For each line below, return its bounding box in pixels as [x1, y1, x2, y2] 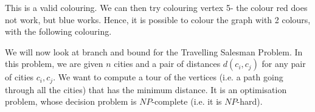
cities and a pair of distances [114, 57, 221, 70]
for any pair [261, 57, 306, 70]
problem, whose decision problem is [5, 95, 137, 108]
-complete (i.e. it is [151, 95, 222, 108]
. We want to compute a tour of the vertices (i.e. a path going [53, 71, 283, 83]
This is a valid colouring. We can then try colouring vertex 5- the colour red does [5, 1, 308, 13]
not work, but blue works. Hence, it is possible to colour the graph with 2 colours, [5, 13, 311, 26]
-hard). [237, 95, 263, 108]
